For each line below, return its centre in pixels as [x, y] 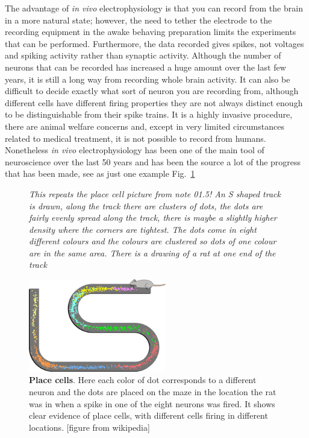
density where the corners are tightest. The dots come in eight [143, 229]
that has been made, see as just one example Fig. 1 [100, 173]
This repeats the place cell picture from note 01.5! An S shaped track [155, 193]
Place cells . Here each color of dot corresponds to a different [143, 380]
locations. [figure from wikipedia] [89, 427]
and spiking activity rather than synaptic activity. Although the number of [143, 55]
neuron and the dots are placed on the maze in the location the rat [153, 391]
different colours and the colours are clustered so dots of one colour [153, 241]
